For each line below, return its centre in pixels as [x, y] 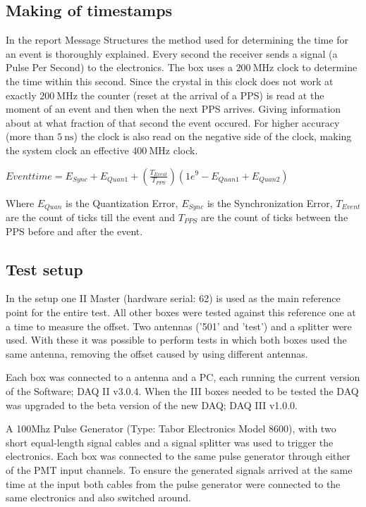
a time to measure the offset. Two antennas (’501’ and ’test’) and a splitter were [179, 326]
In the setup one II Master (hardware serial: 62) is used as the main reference [173, 298]
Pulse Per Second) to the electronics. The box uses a [119, 67]
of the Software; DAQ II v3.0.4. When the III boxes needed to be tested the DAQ [182, 390]
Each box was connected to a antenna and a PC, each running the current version [183, 377]
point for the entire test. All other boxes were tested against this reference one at [181, 312]
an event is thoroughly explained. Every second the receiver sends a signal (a [172, 53]
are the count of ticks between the [274, 217]
